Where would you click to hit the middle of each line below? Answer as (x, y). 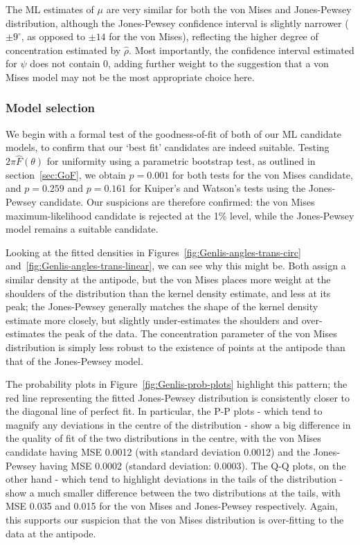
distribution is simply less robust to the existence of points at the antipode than (175, 347)
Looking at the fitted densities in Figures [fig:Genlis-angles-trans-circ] (153, 252)
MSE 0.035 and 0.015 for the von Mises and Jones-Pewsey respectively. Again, (172, 506)
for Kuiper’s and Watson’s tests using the (218, 188)
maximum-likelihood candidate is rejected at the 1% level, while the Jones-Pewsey (180, 215)
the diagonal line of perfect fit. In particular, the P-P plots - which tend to (164, 411)
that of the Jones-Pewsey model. (74, 360)
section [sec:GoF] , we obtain (66, 174)
